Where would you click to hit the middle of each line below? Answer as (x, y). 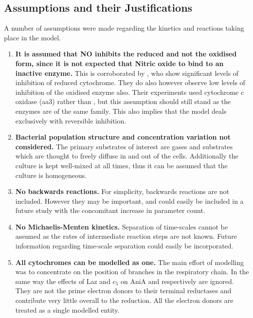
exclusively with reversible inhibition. (71, 120)
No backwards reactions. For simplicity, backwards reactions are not (122, 191)
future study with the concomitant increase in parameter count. (110, 210)
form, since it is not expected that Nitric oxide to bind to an (119, 63)
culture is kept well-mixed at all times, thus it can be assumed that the (121, 165)
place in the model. (33, 37)
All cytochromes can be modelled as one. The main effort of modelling (130, 262)
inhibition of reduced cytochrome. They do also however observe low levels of (130, 82)
